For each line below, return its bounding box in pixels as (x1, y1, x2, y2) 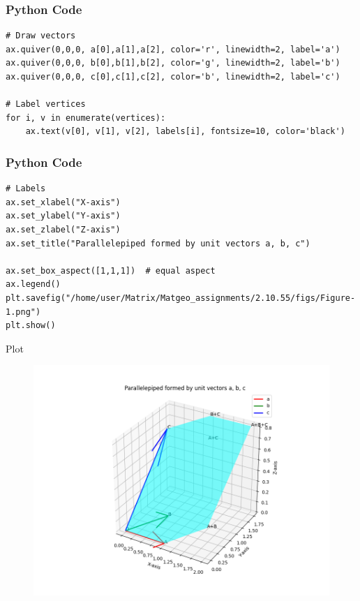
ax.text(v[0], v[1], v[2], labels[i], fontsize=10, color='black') (25, 126, 345, 137)
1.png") (6, 306, 41, 317)
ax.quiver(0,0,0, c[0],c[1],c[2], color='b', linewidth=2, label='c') (6, 72, 340, 82)
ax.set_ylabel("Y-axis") (6, 211, 121, 221)
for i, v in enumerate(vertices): (6, 112, 166, 123)
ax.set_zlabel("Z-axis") (6, 224, 121, 235)
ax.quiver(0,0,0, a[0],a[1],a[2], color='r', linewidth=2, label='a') (6, 44, 340, 54)
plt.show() (6, 320, 56, 331)
